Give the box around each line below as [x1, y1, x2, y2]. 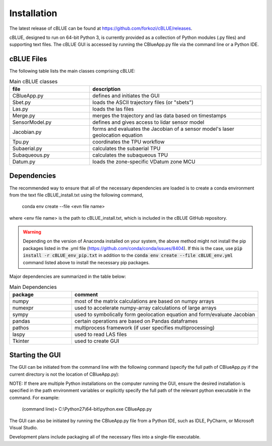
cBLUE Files [9, 55, 47, 63]
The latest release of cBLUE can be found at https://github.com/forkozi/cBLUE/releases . [9, 25, 192, 31]
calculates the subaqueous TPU [92, 152, 168, 159]
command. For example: [9, 394, 60, 401]
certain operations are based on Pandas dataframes [74, 317, 198, 324]
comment [74, 291, 98, 298]
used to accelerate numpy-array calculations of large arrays [74, 304, 217, 311]
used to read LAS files [74, 331, 127, 338]
